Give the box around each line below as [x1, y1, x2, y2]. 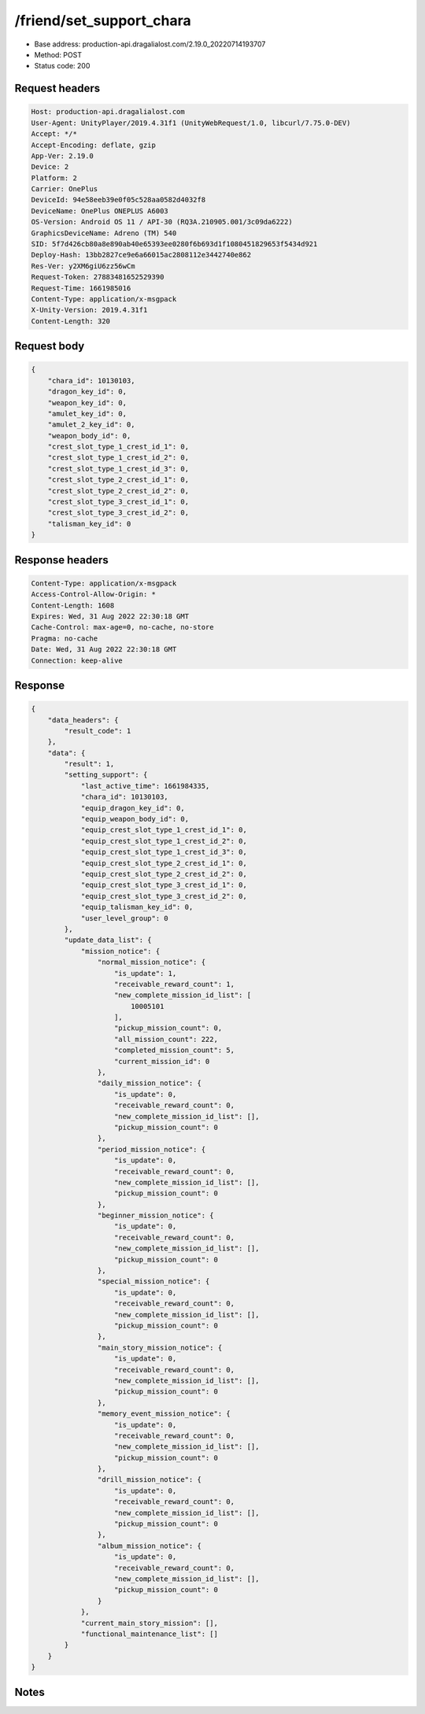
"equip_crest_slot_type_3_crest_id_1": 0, [80, 881, 247, 889]
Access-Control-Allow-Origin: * [31, 590, 157, 599]
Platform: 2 [31, 173, 78, 183]
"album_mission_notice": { [97, 1541, 202, 1550]
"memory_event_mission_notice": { [97, 1409, 231, 1418]
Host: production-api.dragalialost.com [31, 107, 185, 116]
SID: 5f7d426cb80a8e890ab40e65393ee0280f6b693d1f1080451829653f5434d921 [31, 240, 318, 249]
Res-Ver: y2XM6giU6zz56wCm [31, 261, 135, 271]
